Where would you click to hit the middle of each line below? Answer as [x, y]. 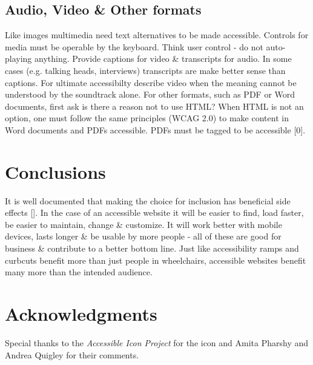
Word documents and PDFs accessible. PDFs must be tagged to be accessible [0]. [155, 129]
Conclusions [55, 171]
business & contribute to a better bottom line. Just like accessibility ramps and [152, 248]
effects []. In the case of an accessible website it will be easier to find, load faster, [154, 213]
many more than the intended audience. [79, 272]
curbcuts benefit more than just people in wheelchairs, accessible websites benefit [156, 260]
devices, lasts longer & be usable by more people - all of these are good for [143, 236]
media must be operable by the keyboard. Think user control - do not [134, 46]
